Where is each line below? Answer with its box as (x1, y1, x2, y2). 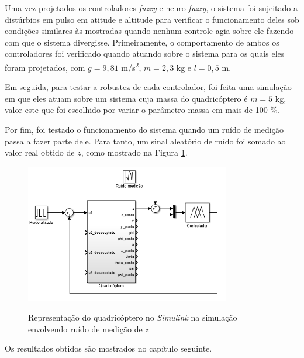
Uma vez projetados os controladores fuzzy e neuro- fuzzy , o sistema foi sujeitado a (5, 2, 298, 13)
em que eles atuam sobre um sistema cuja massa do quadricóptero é (5, 92, 248, 104)
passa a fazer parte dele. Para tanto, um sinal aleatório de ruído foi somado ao (5, 135, 286, 147)
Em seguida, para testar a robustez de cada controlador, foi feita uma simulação (5, 81, 292, 93)
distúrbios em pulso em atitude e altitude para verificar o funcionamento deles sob (5, 13, 299, 25)
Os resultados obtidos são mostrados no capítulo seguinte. (5, 342, 212, 354)
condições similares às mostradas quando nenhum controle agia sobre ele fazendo (5, 25, 294, 37)
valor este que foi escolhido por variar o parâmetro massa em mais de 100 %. (5, 104, 279, 116)
